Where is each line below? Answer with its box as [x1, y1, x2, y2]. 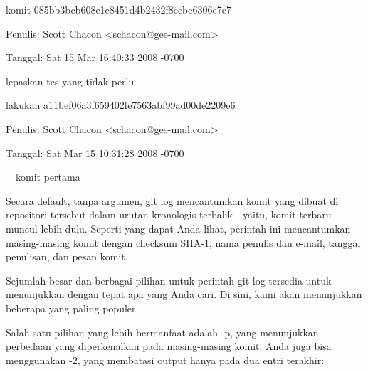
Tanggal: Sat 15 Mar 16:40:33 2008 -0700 [6, 50, 184, 65]
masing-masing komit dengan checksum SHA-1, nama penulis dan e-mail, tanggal [6, 235, 361, 250]
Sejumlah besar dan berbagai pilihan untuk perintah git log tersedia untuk [6, 272, 332, 287]
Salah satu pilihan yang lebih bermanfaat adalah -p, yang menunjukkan [6, 324, 319, 339]
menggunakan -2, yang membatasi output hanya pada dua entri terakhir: [6, 352, 325, 367]
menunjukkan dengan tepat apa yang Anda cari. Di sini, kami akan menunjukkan [6, 287, 362, 302]
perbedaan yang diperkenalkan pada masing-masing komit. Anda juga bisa [6, 339, 332, 354]
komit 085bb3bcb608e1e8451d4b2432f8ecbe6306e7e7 [6, 2, 231, 16]
